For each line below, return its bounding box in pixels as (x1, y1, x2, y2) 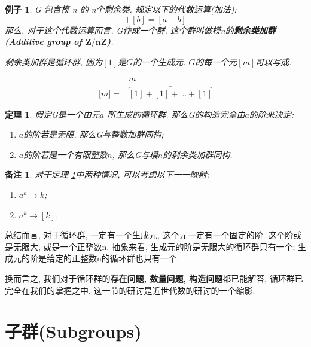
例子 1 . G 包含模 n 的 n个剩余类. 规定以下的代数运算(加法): (5, 3, 237, 15)
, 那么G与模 (112, 148, 158, 160)
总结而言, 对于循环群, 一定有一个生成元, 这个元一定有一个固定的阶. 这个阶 (5, 229, 294, 241)
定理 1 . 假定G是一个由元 (5, 108, 100, 120)
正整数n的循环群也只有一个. (71, 252, 179, 264)
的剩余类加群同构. (163, 148, 233, 160)
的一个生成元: (132, 55, 186, 68)
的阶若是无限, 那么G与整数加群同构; (23, 128, 164, 141)
